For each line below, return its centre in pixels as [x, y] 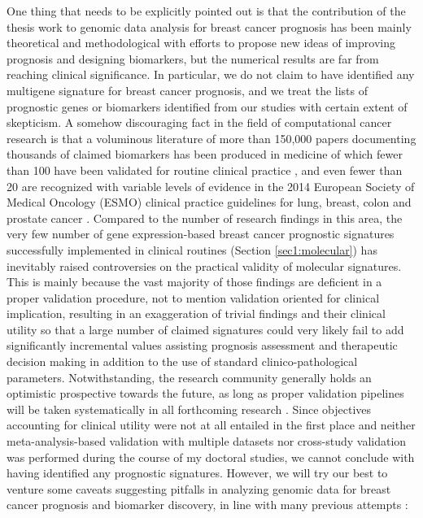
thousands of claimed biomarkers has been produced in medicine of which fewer [205, 154]
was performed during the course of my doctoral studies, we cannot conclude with [211, 457]
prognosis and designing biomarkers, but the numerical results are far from [193, 58]
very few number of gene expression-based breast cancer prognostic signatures [201, 234]
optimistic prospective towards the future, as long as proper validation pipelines [205, 393]
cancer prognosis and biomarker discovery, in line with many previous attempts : [207, 505]
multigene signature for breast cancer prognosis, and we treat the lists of [188, 90]
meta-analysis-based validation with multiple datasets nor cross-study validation [207, 441]
